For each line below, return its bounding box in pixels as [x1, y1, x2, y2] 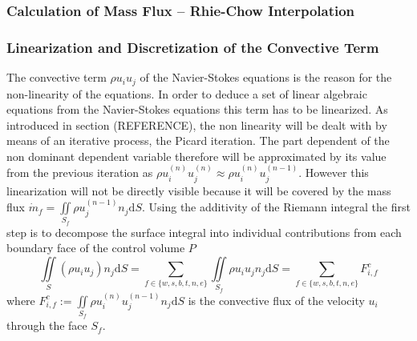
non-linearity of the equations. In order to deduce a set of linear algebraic [6, 85, 367, 102]
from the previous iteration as [6, 164, 153, 181]
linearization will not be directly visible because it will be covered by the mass [6, 182, 391, 199]
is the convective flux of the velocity [188, 291, 365, 308]
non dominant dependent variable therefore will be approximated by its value [6, 147, 387, 164]
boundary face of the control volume [6, 239, 185, 256]
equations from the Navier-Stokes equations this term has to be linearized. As [6, 101, 388, 118]
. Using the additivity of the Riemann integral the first [141, 199, 411, 215]
